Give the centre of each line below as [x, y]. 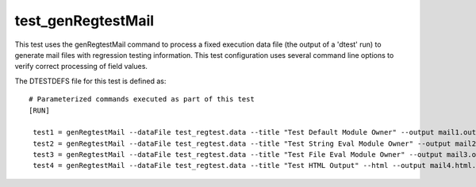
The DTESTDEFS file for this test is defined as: [90, 81]
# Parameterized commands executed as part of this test [142, 99]
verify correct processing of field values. [81, 67]
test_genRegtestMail [84, 21]
